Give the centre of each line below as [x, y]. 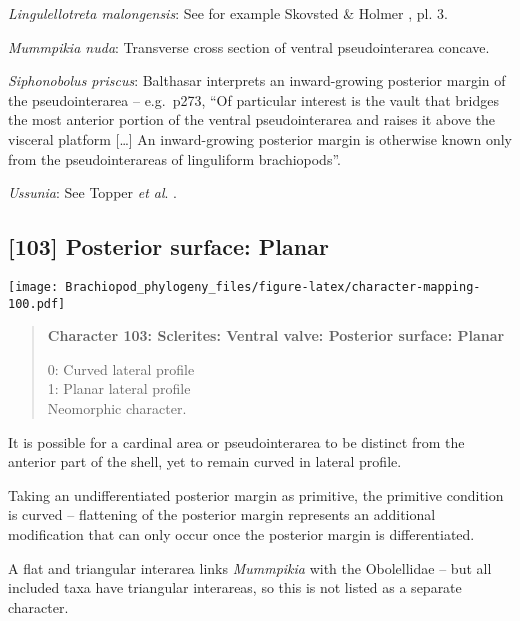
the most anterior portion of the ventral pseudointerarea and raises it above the [252, 119]
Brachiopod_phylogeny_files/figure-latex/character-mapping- [273, 286]
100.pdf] [37, 303]
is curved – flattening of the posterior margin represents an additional [222, 514]
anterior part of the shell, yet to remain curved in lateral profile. [205, 461]
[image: [33, 286]
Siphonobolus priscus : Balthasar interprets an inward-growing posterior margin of [257, 80]
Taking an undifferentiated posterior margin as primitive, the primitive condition [256, 494]
